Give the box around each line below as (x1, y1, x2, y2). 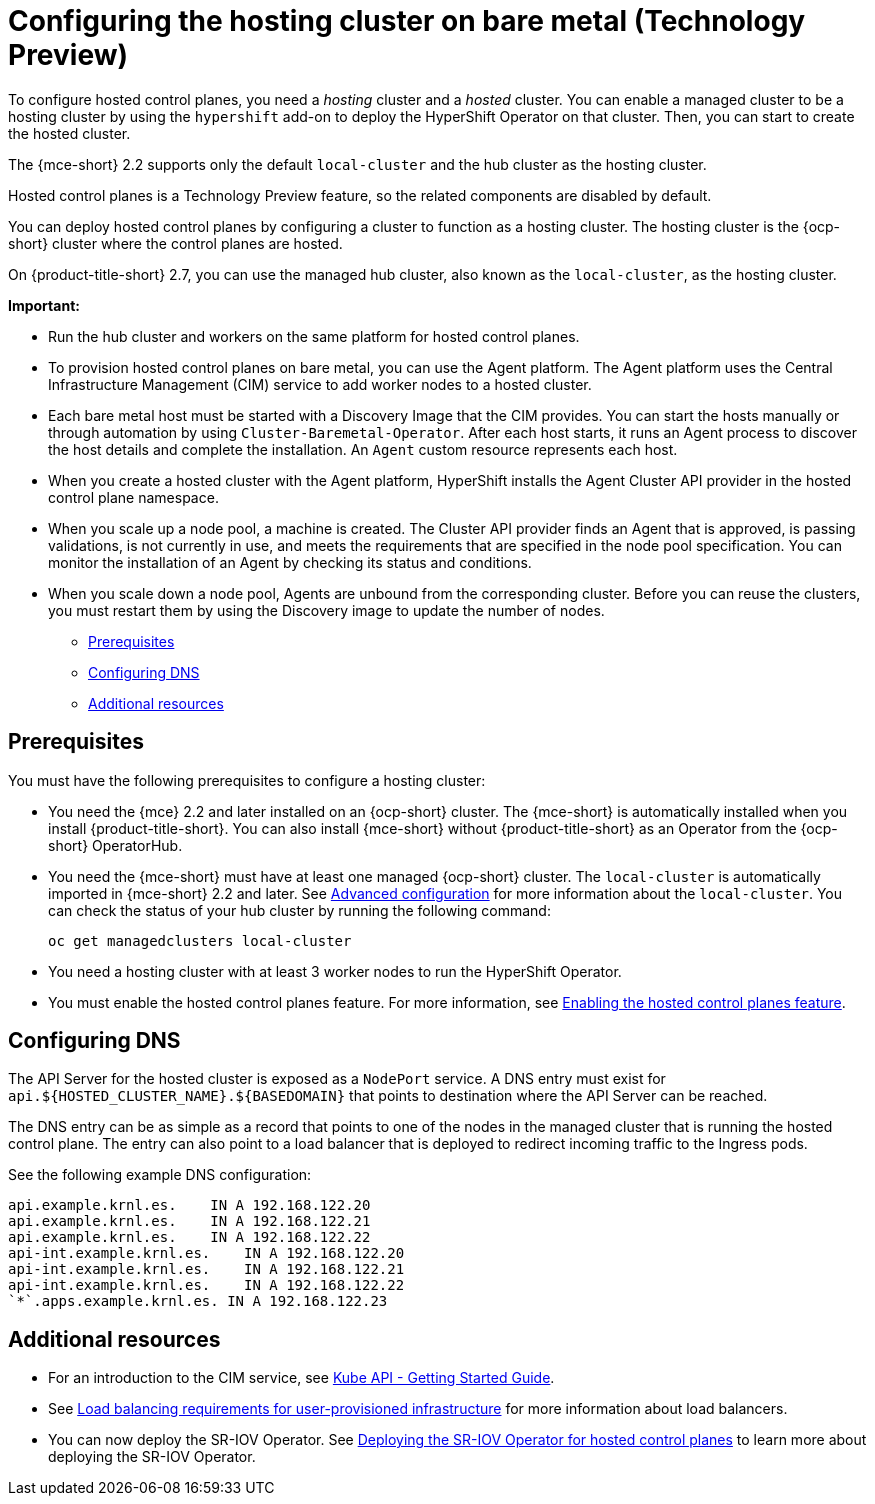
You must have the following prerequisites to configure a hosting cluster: (8, 771, 486, 789)
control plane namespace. (48, 488, 219, 506)
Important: (8, 296, 80, 314)
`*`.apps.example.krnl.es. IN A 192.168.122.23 (8, 1293, 388, 1310)
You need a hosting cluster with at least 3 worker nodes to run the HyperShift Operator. (48, 962, 622, 980)
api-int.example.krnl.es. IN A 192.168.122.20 (8, 1245, 405, 1262)
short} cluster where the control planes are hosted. (8, 234, 343, 252)
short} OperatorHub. (48, 836, 183, 854)
